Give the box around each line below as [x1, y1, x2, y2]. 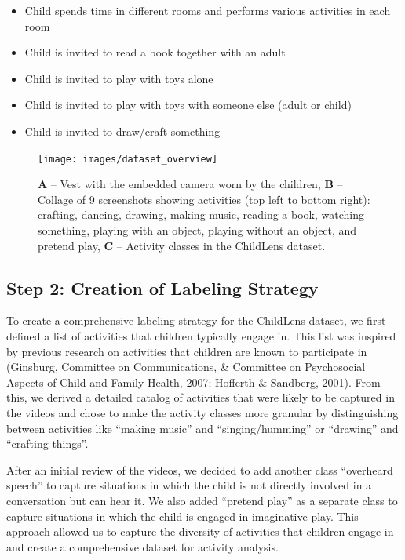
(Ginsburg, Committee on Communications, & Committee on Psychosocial [6, 358, 366, 375]
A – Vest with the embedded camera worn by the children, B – [38, 176, 343, 192]
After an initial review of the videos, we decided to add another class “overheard [6, 461, 393, 478]
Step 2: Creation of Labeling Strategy [6, 275, 319, 300]
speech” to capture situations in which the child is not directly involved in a [6, 477, 372, 493]
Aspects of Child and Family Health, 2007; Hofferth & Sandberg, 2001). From [6, 373, 381, 390]
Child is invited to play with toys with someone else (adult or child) [24, 96, 352, 113]
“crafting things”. [6, 435, 89, 452]
